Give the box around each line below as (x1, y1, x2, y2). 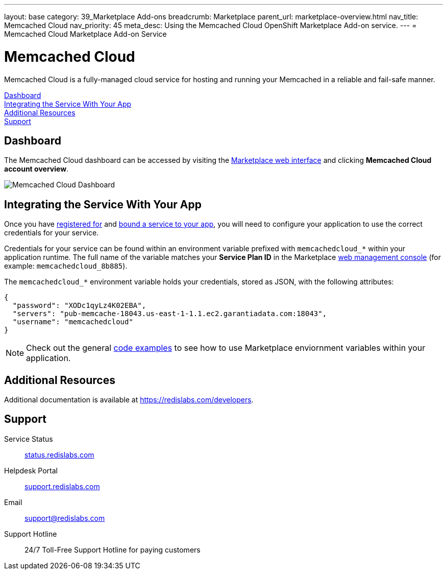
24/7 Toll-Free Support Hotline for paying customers (24, 545, 201, 554)
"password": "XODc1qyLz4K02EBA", (12, 301, 146, 310)
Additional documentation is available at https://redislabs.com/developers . (4, 395, 254, 404)
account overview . (4, 164, 69, 174)
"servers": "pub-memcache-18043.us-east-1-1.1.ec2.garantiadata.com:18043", (12, 309, 327, 318)
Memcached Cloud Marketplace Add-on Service (4, 30, 167, 38)
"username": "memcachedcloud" (12, 318, 133, 326)
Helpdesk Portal (4, 466, 58, 475)
